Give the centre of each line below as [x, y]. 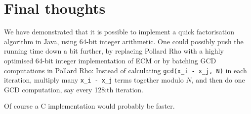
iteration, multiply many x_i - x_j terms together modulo [94, 80]
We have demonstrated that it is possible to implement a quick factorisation [119, 32]
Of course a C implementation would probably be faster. [89, 106]
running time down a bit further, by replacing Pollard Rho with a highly [114, 51]
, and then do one [218, 80]
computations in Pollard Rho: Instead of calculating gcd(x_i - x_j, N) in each [125, 70]
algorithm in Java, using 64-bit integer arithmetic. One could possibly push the [124, 41]
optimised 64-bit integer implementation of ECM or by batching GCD [110, 60]
